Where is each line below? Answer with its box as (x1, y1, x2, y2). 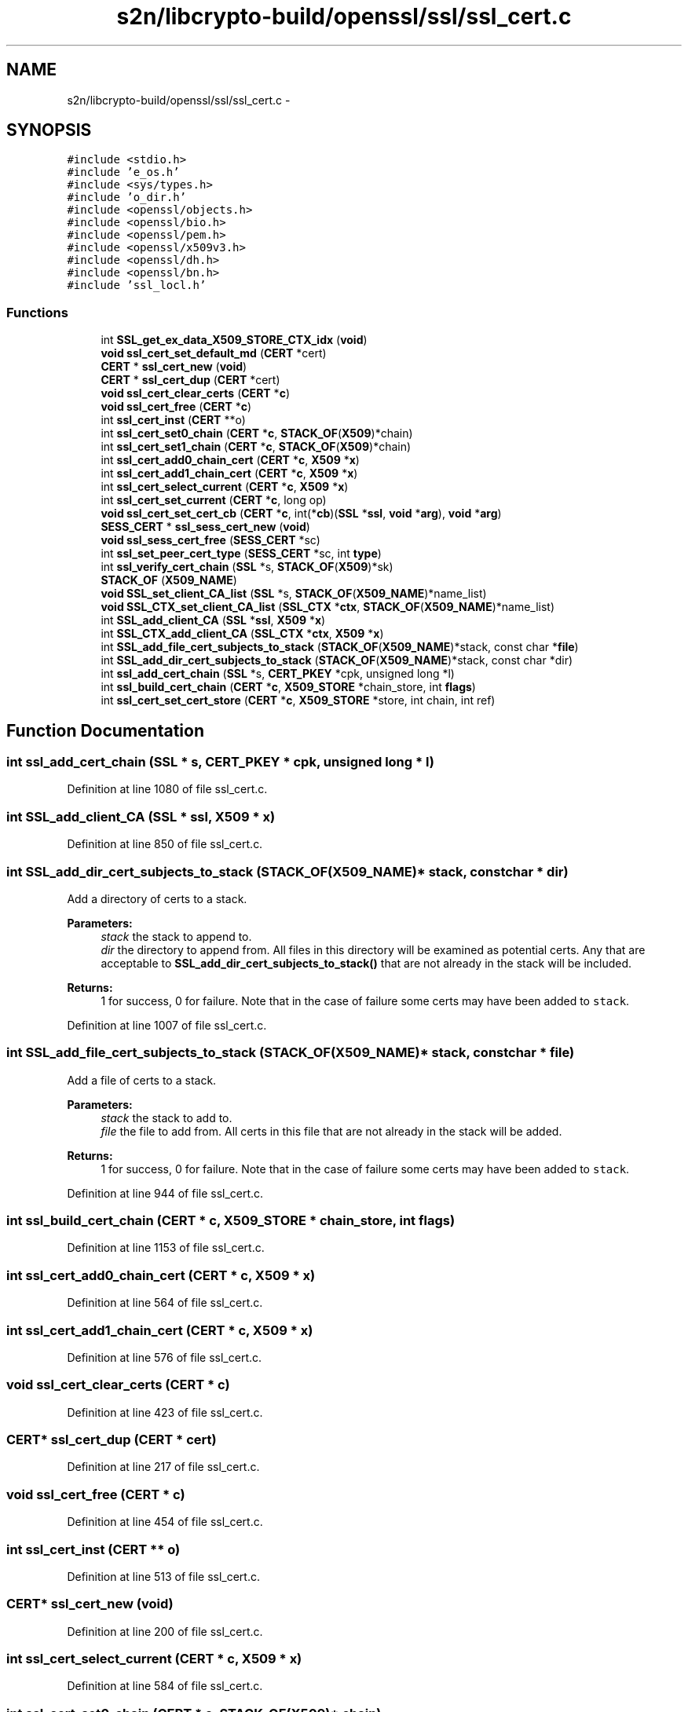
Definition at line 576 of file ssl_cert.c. (67, 1350, 262, 1364)
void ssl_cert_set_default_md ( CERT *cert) (101, 346, 327, 360)
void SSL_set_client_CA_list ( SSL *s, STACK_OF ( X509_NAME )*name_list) (101, 587, 487, 601)
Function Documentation (6, 720, 204, 741)
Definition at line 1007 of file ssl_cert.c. (67, 1018, 267, 1032)
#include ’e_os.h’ (67, 166, 180, 179)
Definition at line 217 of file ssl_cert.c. (67, 1460, 260, 1474)
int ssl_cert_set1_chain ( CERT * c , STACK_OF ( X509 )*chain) (101, 440, 412, 454)
